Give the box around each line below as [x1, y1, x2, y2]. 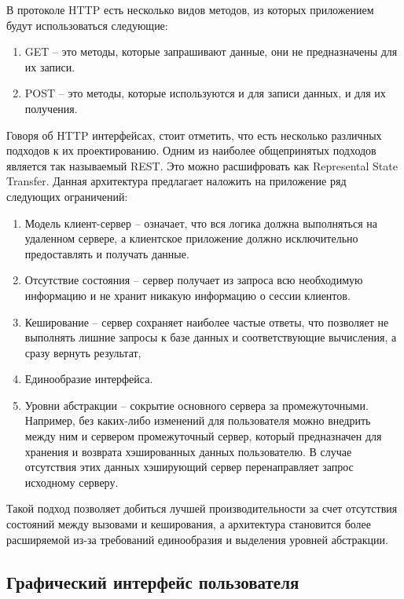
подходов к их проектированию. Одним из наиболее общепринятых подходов [6, 142, 376, 159]
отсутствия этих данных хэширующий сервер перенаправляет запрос [24, 458, 354, 475]
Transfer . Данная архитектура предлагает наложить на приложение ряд [6, 173, 347, 189]
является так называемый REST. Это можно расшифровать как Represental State [6, 157, 398, 173]
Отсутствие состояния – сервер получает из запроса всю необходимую [24, 272, 363, 288]
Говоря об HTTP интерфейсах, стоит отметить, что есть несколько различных [6, 126, 382, 143]
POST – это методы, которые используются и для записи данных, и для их [24, 85, 386, 101]
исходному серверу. [24, 473, 119, 490]
